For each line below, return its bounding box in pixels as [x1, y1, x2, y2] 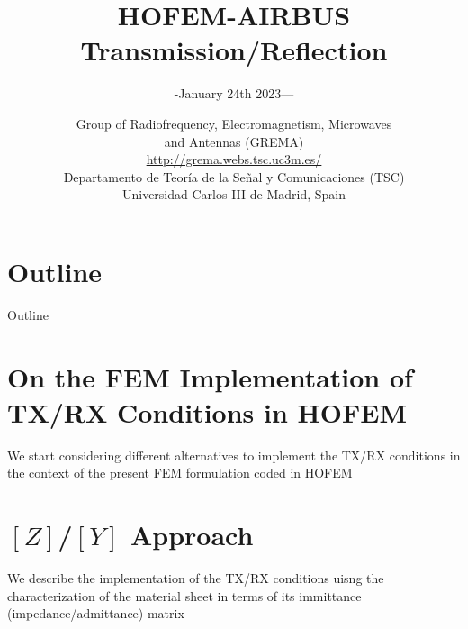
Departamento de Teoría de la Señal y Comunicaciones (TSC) [63, 167, 405, 186]
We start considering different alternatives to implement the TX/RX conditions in [7, 445, 461, 464]
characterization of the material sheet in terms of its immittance [7, 586, 362, 605]
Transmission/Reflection [80, 32, 388, 68]
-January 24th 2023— [174, 84, 294, 103]
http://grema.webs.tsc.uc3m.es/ [146, 150, 322, 169]
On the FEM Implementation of [7, 358, 413, 395]
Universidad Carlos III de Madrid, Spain [121, 185, 346, 204]
